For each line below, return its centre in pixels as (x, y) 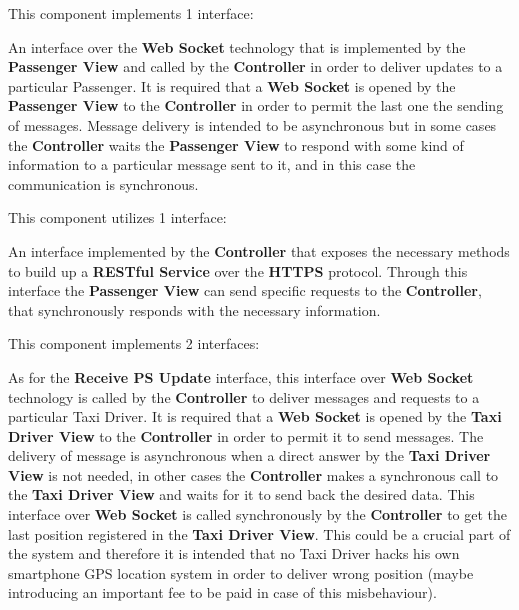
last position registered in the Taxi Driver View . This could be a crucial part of (259, 533)
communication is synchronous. (103, 183)
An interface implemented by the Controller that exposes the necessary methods (259, 250)
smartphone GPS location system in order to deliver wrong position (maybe (241, 572)
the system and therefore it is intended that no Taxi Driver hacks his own (234, 553)
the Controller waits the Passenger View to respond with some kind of (236, 144)
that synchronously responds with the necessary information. (194, 309)
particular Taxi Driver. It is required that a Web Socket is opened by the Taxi (255, 416)
